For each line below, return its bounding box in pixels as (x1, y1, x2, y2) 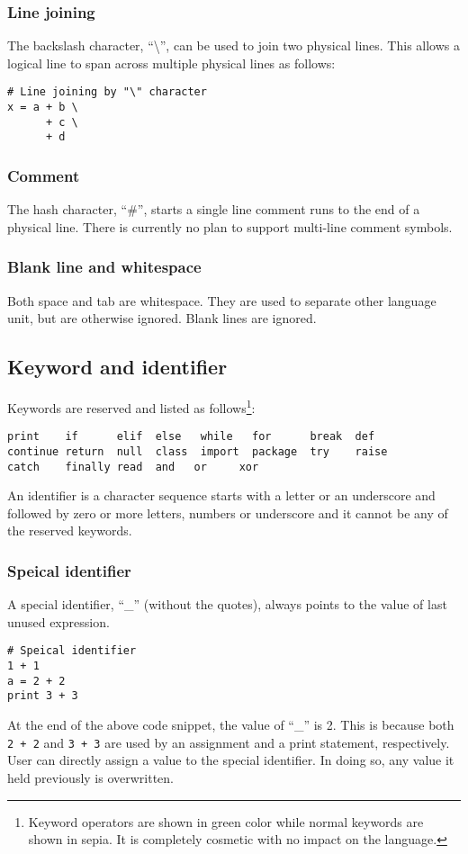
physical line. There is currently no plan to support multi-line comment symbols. (7, 217, 453, 236)
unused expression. (7, 612, 110, 631)
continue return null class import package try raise (7, 445, 388, 458)
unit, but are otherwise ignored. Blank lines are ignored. (7, 309, 317, 328)
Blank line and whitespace (7, 256, 202, 278)
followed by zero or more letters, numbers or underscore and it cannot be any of (7, 503, 448, 522)
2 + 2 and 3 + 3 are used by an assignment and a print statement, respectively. (7, 733, 450, 751)
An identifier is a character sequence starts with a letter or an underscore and (7, 486, 436, 505)
